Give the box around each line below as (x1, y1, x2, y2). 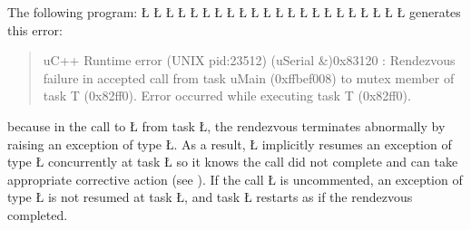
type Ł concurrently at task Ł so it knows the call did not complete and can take (7, 152, 458, 171)
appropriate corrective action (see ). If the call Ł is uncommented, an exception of (7, 169, 463, 188)
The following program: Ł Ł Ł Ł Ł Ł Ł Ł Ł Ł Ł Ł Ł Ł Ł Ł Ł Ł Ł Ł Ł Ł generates (7, 3, 461, 21)
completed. (7, 205, 68, 224)
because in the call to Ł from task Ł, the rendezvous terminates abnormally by (7, 116, 446, 135)
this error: (7, 20, 63, 39)
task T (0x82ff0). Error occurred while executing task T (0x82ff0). (43, 86, 411, 105)
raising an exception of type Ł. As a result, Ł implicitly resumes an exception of (7, 134, 452, 153)
